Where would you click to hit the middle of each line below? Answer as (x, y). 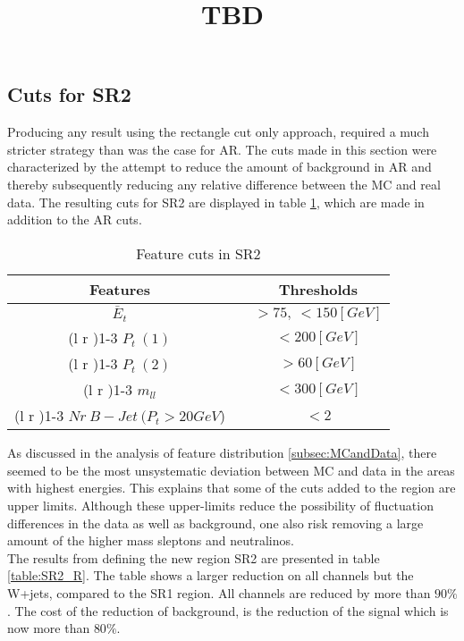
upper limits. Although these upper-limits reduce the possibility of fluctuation (220, 505)
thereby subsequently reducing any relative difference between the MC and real (224, 184)
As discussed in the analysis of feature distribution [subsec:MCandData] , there (222, 453)
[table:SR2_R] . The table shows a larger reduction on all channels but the (211, 575)
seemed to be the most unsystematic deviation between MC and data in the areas (231, 470)
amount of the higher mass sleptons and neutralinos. (151, 540)
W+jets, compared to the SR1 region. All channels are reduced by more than (219, 592)
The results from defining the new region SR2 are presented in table (194, 557)
